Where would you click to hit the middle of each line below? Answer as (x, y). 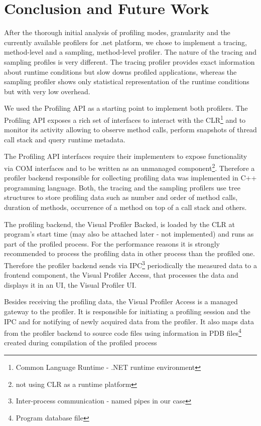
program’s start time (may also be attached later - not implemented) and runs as (129, 234)
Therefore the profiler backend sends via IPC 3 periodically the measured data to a (130, 264)
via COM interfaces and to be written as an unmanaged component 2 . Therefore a (129, 167)
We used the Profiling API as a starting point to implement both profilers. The (126, 108)
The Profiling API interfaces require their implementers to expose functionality (126, 156)
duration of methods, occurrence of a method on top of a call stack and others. (125, 207)
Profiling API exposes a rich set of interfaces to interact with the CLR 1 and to (125, 119)
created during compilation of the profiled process (81, 343)
